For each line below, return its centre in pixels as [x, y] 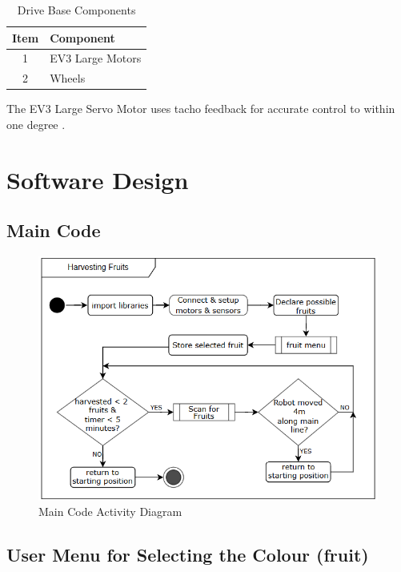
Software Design [98, 179]
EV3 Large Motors [96, 58]
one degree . [36, 124]
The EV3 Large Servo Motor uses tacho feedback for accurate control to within [201, 109]
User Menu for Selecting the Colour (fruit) [188, 555]
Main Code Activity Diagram [110, 512]
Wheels [68, 78]
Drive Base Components [76, 10]
